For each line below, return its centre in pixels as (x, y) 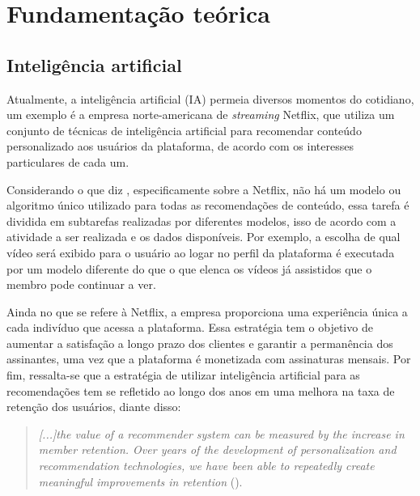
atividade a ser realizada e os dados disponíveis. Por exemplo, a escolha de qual (204, 237)
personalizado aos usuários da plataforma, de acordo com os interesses (180, 146)
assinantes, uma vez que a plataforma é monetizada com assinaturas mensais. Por (209, 359)
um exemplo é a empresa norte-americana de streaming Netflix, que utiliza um (201, 114)
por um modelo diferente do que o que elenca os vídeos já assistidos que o (189, 268)
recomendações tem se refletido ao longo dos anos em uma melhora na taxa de (201, 390)
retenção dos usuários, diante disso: (94, 407)
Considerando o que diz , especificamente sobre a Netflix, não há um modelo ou (204, 189)
